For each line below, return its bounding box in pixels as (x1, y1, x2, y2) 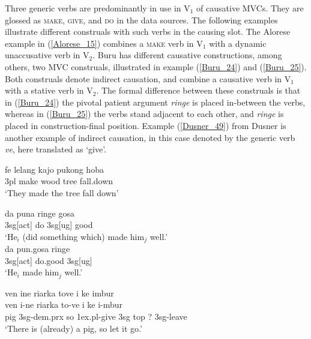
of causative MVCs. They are (196, 2, 304, 14)
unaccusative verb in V (5, 49, 89, 61)
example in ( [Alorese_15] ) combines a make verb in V (5, 37, 203, 49)
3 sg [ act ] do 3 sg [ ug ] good (5, 218, 93, 231)
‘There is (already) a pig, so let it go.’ (5, 322, 142, 334)
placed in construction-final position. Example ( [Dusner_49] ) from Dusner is (5, 119, 286, 131)
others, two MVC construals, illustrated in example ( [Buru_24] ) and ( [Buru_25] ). (5, 60, 307, 73)
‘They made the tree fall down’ (5, 186, 119, 199)
